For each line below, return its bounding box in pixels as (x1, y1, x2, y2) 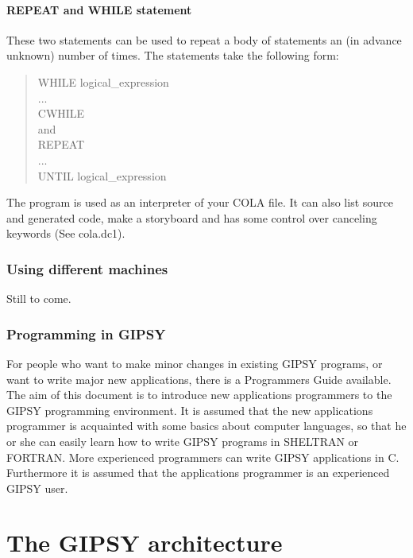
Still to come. (6, 290, 71, 307)
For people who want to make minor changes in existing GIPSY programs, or (6, 355, 383, 371)
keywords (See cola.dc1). (6, 225, 125, 242)
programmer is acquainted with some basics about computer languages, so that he (6, 417, 407, 434)
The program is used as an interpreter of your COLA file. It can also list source (6, 194, 394, 211)
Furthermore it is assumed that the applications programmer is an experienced (6, 464, 390, 481)
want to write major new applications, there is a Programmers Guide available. (6, 370, 392, 387)
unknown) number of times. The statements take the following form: (6, 47, 339, 64)
